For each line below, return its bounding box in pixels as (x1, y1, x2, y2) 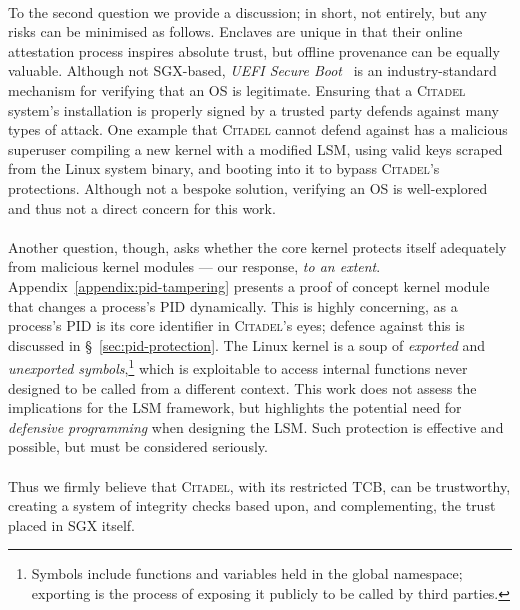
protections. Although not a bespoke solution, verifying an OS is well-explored (8, 177, 488, 198)
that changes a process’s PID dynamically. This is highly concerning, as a (8, 295, 458, 316)
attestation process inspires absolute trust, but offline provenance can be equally (8, 40, 500, 61)
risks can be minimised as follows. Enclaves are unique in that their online (8, 21, 463, 42)
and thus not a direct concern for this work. (8, 197, 276, 218)
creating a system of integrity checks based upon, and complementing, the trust (8, 495, 496, 516)
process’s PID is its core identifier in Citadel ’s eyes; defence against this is (8, 315, 465, 336)
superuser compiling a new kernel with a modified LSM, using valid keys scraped (8, 138, 503, 159)
